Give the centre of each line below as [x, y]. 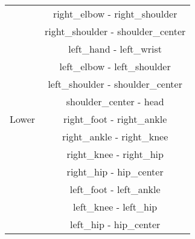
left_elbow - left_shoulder [115, 66]
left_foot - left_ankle [115, 189]
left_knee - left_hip [115, 207]
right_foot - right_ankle [115, 119]
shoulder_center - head [115, 101]
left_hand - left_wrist [115, 49]
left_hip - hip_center [115, 224]
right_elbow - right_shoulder [115, 14]
